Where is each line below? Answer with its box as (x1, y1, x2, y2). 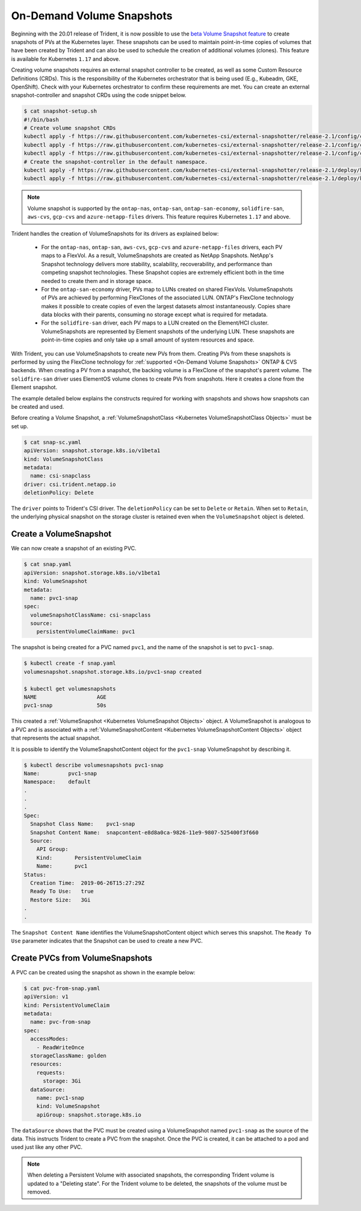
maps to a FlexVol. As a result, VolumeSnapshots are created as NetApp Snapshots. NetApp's (41, 252, 274, 259)
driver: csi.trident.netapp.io (23, 481, 117, 488)
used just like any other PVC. (11, 1144, 82, 1151)
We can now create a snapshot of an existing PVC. (11, 545, 137, 552)
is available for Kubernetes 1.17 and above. (11, 55, 120, 63)
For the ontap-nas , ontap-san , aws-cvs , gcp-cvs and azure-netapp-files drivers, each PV (41, 243, 283, 251)
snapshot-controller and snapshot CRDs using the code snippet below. (11, 92, 187, 99)
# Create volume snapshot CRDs (23, 125, 117, 132)
